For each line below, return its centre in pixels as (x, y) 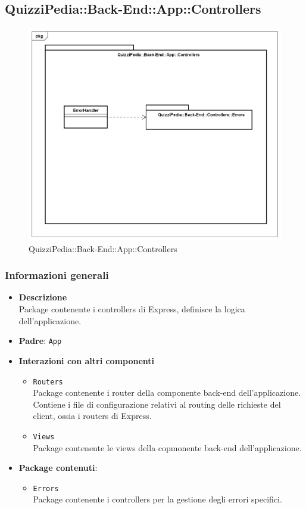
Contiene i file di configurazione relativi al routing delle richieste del (157, 404)
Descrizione (43, 297)
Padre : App (40, 341)
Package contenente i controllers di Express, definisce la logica (132, 309)
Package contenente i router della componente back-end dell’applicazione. (167, 392)
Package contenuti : (58, 468)
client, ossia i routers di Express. (92, 416)
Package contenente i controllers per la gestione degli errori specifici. (157, 499)
